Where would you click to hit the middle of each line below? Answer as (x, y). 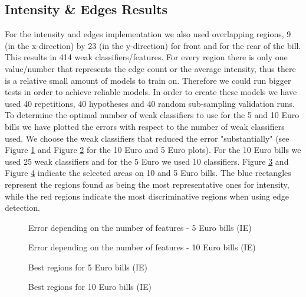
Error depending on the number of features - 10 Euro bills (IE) (142, 247)
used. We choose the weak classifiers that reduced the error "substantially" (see (147, 138)
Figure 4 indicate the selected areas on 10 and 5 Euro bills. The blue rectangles (148, 173)
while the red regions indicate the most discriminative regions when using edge (147, 196)
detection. (22, 208)
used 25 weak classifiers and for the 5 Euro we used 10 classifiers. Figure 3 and (147, 161)
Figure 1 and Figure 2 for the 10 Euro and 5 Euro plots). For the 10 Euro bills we (153, 150)
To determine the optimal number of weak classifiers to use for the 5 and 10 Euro (152, 115)
